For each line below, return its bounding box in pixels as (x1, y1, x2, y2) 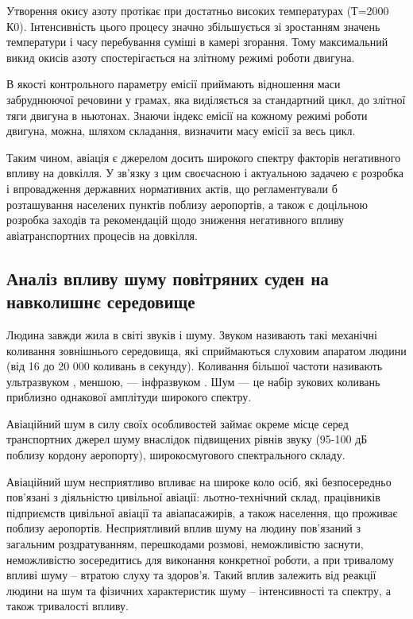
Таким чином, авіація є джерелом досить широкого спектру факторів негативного (6, 149, 401, 165)
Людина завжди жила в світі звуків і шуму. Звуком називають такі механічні (6, 326, 377, 342)
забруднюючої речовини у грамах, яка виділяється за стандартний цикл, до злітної (6, 91, 406, 107)
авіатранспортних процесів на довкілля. (6, 226, 198, 243)
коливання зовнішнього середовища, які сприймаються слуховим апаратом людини (6, 342, 407, 358)
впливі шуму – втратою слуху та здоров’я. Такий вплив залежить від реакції (6, 567, 376, 583)
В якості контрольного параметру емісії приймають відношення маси (6, 75, 341, 92)
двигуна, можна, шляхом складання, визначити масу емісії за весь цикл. (6, 122, 356, 139)
